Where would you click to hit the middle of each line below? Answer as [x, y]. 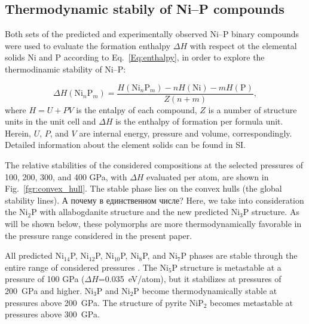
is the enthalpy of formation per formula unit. [199, 121]
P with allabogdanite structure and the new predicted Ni [136, 212]
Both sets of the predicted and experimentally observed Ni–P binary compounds [152, 34]
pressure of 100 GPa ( [45, 279]
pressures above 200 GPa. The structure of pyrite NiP [104, 302]
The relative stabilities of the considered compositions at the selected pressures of [154, 165]
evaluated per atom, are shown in [208, 176]
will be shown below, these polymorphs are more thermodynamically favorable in [153, 223]
